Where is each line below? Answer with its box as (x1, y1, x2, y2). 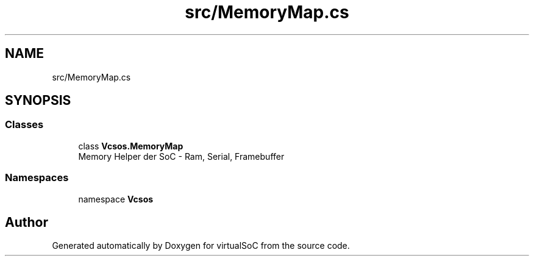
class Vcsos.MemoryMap (78, 140, 183, 151)
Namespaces (5, 171, 69, 184)
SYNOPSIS (5, 93, 71, 109)
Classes (5, 118, 44, 131)
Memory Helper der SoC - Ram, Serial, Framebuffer (78, 151, 285, 162)
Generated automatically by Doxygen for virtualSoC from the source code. (52, 240, 350, 251)
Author (5, 214, 48, 230)
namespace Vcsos (78, 193, 154, 204)
